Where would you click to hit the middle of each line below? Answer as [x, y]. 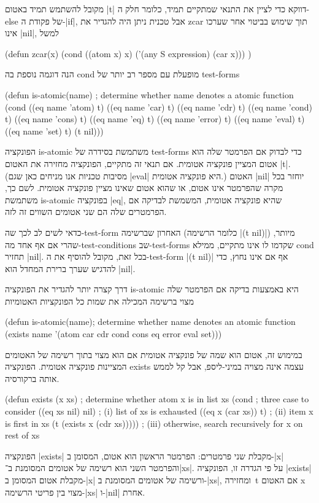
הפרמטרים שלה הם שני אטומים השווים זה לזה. [86, 212]
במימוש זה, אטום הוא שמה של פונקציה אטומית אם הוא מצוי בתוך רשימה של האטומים [154, 354]
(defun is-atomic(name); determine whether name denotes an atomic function [150, 322]
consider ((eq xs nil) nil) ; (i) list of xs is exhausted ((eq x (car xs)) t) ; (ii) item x [159, 411]
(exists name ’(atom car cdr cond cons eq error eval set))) [113, 334]
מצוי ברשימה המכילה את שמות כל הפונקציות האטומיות [99, 301]
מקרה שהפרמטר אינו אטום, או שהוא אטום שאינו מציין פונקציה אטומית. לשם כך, [144, 188]
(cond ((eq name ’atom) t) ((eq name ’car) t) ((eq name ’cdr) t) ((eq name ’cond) [159, 107]
